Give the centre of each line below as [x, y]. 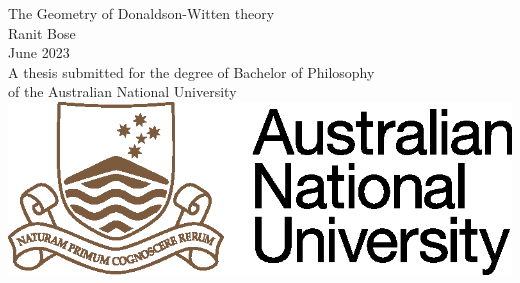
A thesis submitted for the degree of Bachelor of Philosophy [191, 71]
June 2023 [39, 52]
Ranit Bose [42, 32]
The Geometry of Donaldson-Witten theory [141, 13]
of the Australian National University [122, 91]
